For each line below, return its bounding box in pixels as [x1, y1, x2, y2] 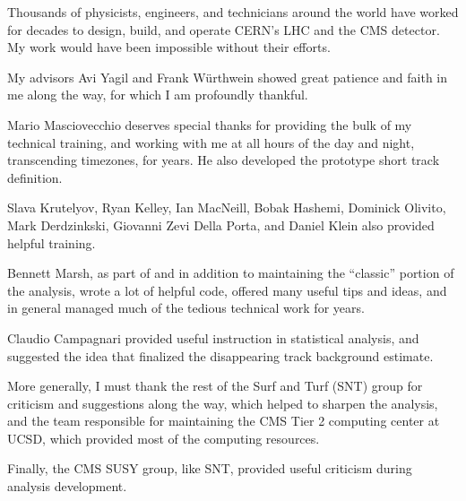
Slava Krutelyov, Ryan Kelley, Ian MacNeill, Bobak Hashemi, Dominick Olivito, [7, 198, 446, 217]
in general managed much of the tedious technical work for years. [7, 298, 365, 317]
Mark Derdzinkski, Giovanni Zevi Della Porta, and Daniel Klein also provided [7, 215, 435, 234]
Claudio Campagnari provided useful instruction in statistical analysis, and [7, 328, 419, 347]
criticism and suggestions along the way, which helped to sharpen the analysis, [7, 393, 438, 412]
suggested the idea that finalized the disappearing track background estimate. [7, 346, 434, 365]
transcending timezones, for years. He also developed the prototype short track [7, 151, 440, 169]
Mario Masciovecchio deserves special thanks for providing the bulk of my [7, 115, 412, 134]
